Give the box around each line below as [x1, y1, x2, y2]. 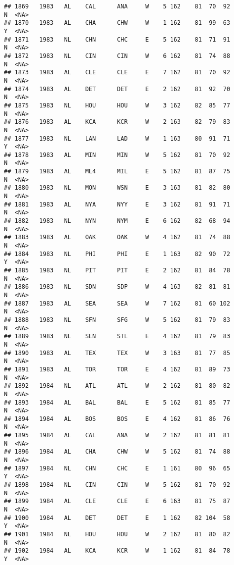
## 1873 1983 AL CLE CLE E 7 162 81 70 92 [4, 69, 231, 76]
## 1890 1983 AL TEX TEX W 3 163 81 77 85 [4, 349, 231, 357]
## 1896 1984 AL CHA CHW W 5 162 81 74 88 [4, 448, 231, 456]
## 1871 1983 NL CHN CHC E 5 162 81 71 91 [4, 36, 231, 43]
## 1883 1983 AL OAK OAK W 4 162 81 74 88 [4, 234, 231, 241]
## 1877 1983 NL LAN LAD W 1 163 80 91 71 [4, 135, 231, 142]
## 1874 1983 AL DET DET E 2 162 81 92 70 [4, 85, 231, 93]
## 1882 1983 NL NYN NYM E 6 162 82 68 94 [4, 217, 231, 225]
